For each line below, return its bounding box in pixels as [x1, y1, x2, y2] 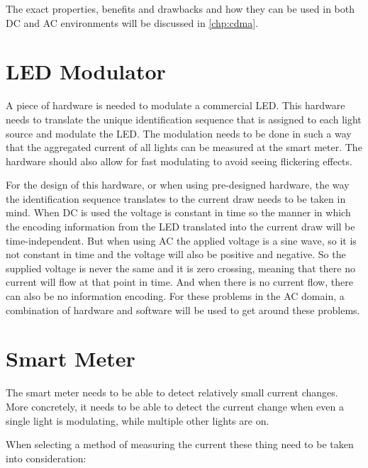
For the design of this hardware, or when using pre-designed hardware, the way [6, 177, 350, 192]
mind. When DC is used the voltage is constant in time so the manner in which [6, 205, 351, 220]
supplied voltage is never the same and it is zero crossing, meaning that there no [6, 260, 355, 275]
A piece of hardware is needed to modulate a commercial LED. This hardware [6, 98, 345, 113]
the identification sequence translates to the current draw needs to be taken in [6, 191, 346, 206]
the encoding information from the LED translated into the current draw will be [6, 219, 355, 234]
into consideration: [6, 450, 87, 465]
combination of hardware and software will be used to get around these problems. [6, 302, 360, 317]
